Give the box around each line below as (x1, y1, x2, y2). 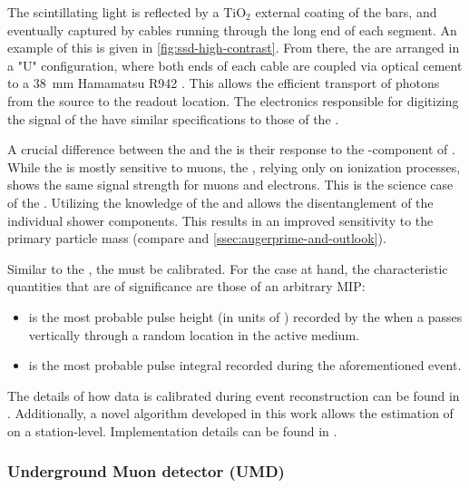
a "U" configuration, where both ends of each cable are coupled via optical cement (7, 55, 463, 74)
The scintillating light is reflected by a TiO (7, 3, 247, 21)
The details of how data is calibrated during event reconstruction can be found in (7, 386, 460, 405)
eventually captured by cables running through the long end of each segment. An (7, 20, 457, 39)
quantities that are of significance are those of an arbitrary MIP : (7, 277, 366, 296)
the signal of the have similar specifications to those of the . (7, 109, 339, 128)
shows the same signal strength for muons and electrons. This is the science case (7, 175, 454, 194)
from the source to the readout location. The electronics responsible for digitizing (7, 91, 459, 110)
